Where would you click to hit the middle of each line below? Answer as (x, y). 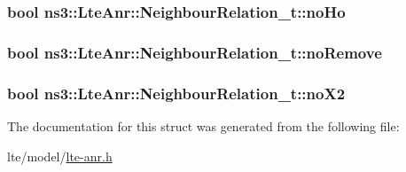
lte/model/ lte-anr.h (60, 156)
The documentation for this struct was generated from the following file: (203, 125)
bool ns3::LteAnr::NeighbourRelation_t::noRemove (195, 52)
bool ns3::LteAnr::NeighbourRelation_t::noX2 (176, 93)
